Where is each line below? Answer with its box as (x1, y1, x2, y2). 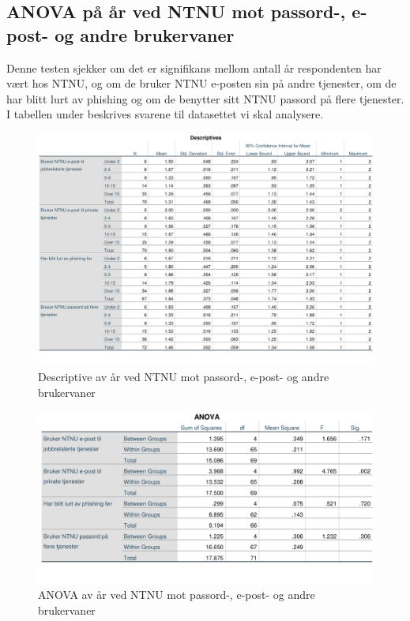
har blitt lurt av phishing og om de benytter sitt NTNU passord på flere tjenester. (6, 90, 404, 107)
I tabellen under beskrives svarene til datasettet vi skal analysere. (6, 106, 324, 122)
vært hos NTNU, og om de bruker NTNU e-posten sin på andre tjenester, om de (6, 75, 397, 92)
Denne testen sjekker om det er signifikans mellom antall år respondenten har (6, 59, 382, 76)
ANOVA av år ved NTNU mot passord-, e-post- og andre (38, 586, 315, 603)
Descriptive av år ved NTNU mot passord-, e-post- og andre (38, 368, 329, 384)
